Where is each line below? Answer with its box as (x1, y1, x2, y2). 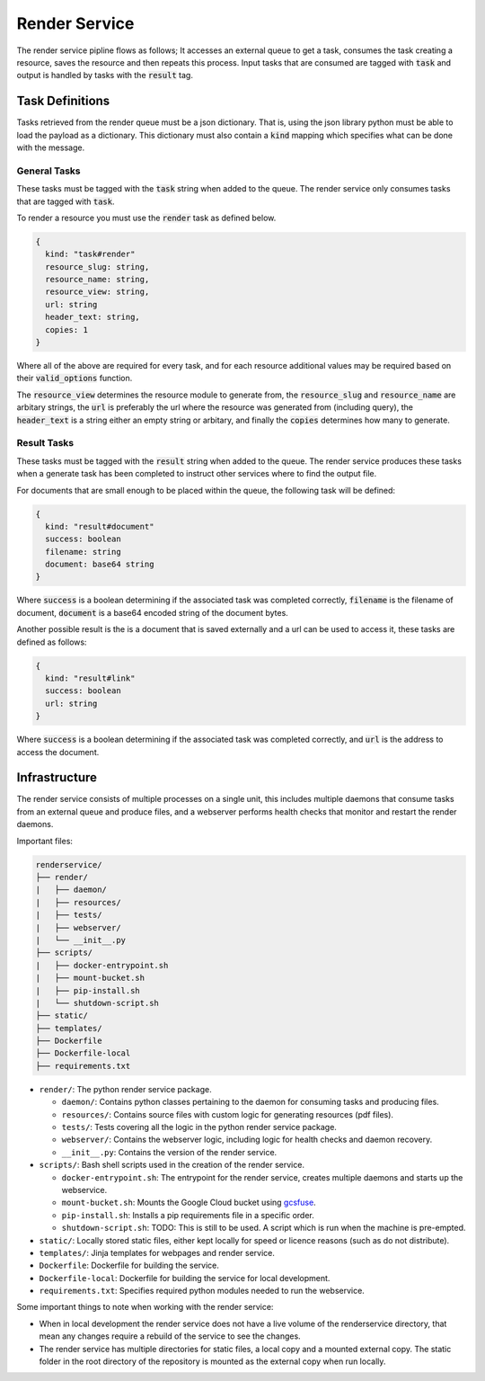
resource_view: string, (45, 287, 150, 297)
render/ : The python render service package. (39, 1083, 212, 1094)
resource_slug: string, (45, 262, 150, 272)
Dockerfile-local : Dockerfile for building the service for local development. (39, 1272, 331, 1283)
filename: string (45, 547, 121, 557)
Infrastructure (16, 770, 98, 786)
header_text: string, (45, 312, 141, 323)
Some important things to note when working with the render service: (16, 1302, 274, 1313)
